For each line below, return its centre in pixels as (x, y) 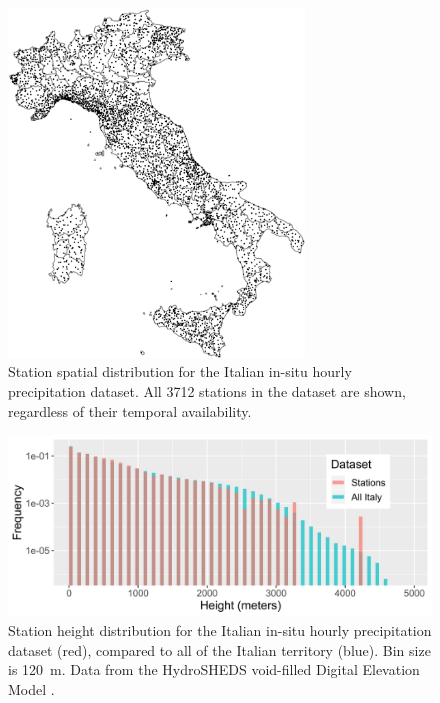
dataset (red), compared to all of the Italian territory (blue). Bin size (219, 649)
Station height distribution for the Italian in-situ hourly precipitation (220, 630)
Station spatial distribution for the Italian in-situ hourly (180, 371)
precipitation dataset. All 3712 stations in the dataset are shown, (207, 390)
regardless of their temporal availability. (130, 410)
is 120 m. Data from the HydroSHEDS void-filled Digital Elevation (214, 669)
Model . (31, 688)
